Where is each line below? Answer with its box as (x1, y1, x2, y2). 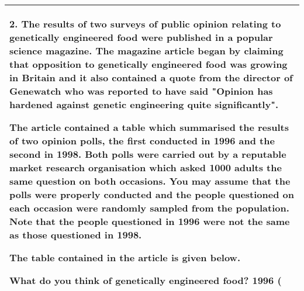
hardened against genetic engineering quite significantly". (9, 98, 278, 111)
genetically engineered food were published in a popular (9, 30, 273, 44)
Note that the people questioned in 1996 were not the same (9, 214, 290, 228)
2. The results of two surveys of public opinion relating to (9, 17, 281, 30)
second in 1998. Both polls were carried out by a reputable (9, 147, 286, 161)
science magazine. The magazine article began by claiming (9, 44, 284, 57)
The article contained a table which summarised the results (9, 120, 289, 134)
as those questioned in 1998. (9, 228, 142, 241)
